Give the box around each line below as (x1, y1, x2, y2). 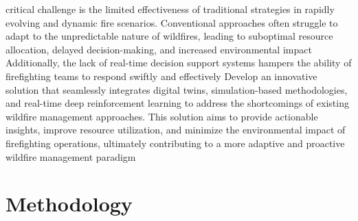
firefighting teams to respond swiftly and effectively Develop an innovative (5, 68, 317, 83)
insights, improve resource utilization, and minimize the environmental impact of (5, 122, 346, 137)
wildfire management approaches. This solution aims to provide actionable (5, 109, 318, 123)
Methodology (5, 190, 133, 218)
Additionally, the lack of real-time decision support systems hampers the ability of (5, 55, 352, 70)
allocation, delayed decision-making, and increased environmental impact (5, 42, 312, 56)
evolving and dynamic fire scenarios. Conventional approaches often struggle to (5, 15, 338, 29)
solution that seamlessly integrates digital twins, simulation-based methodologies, (5, 82, 348, 96)
